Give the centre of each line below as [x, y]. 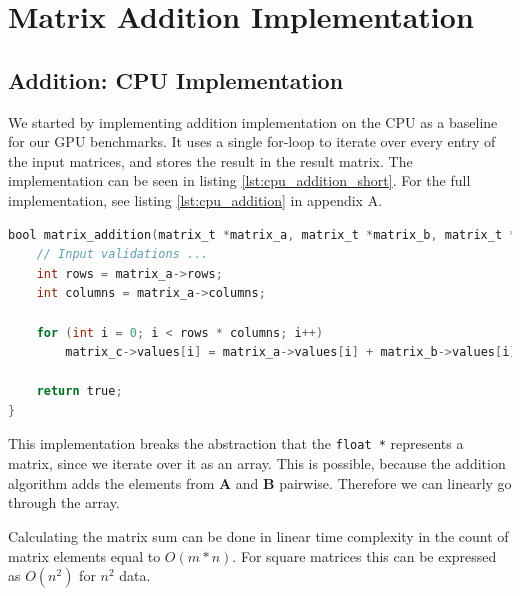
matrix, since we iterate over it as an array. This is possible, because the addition [257, 463]
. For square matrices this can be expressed [364, 555]
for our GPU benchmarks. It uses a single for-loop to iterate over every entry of [252, 141]
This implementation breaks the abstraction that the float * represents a [236, 443]
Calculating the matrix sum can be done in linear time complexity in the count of [258, 535]
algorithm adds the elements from [111, 482]
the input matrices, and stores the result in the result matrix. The [210, 160]
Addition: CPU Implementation [176, 79]
